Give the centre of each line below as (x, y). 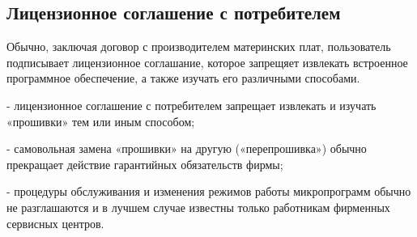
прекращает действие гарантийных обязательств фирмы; (145, 164)
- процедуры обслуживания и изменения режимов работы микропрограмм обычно (209, 191)
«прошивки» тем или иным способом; (101, 121)
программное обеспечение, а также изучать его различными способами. (183, 78)
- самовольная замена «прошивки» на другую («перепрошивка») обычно (187, 148)
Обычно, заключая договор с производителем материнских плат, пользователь (199, 47)
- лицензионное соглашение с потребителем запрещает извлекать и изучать (191, 105)
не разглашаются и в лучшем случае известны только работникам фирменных (198, 207)
